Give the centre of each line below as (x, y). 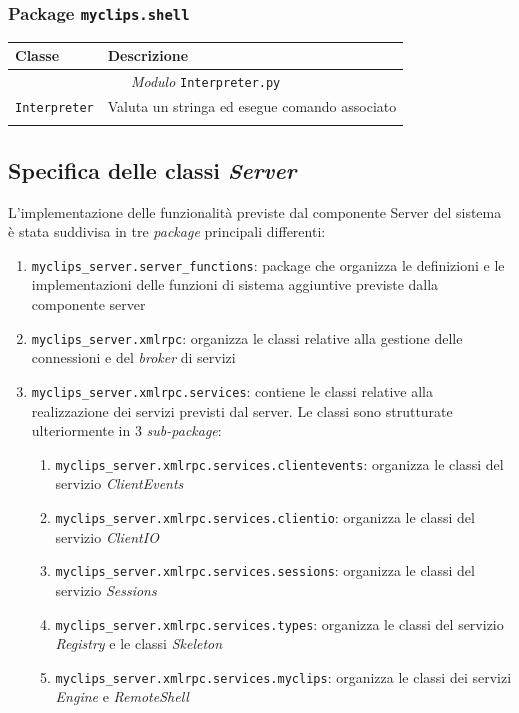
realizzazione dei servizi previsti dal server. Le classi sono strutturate (242, 410)
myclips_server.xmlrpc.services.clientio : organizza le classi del (265, 517)
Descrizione (148, 55)
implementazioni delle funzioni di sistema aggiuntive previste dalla (235, 284)
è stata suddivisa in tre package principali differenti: (167, 231)
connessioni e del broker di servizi (133, 357)
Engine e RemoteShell (122, 696)
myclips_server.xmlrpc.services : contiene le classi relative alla (232, 390)
